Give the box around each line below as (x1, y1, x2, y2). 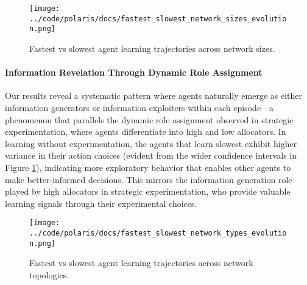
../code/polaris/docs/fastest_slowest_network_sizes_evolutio (29, 14, 287, 23)
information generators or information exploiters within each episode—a (5, 101, 274, 114)
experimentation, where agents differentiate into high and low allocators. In (5, 125, 286, 138)
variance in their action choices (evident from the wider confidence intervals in (5, 149, 297, 162)
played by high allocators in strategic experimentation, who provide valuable (5, 185, 291, 198)
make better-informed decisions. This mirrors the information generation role (5, 173, 292, 186)
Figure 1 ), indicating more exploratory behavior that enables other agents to (5, 161, 291, 173)
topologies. (29, 268, 69, 281)
